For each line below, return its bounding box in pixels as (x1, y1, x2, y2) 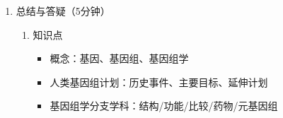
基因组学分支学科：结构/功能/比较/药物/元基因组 (50, 98, 278, 113)
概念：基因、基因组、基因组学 (50, 51, 189, 66)
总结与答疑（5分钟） (16, 4, 110, 18)
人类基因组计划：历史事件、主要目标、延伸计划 (50, 74, 268, 89)
